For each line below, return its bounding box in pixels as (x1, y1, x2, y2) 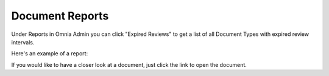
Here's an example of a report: (11, 50, 88, 57)
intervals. (11, 38, 35, 46)
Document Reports (11, 9, 109, 22)
